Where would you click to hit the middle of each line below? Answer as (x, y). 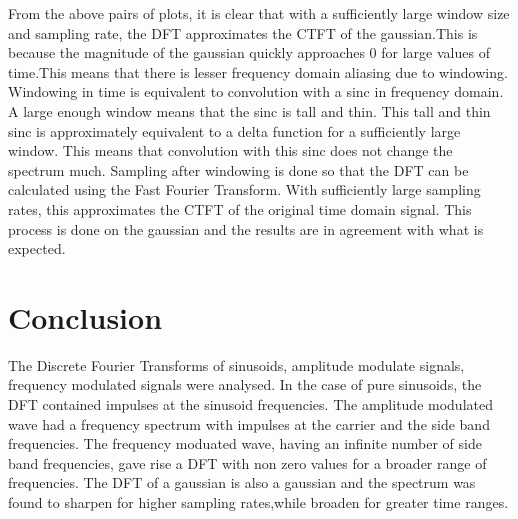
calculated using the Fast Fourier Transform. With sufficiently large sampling (244, 189)
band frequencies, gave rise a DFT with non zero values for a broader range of (247, 462)
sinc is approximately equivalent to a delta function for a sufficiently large (234, 130)
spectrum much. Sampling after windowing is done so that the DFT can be (238, 169)
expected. (37, 248)
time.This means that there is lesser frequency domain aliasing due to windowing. (258, 71)
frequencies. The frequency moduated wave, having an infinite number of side (245, 443)
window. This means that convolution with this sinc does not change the (230, 150)
